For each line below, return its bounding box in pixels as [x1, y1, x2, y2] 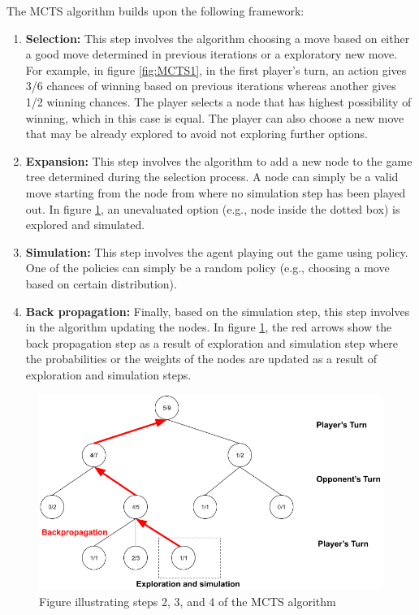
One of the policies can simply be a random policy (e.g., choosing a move [25, 259, 390, 276]
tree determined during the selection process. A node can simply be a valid [25, 168, 399, 185]
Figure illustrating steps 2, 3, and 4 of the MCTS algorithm [39, 592, 336, 609]
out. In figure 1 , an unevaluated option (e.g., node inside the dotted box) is [25, 200, 400, 217]
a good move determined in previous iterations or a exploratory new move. [25, 45, 398, 63]
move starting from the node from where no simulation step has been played [25, 184, 406, 201]
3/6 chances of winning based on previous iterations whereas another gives [25, 77, 396, 94]
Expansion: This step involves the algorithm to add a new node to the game [25, 152, 413, 169]
